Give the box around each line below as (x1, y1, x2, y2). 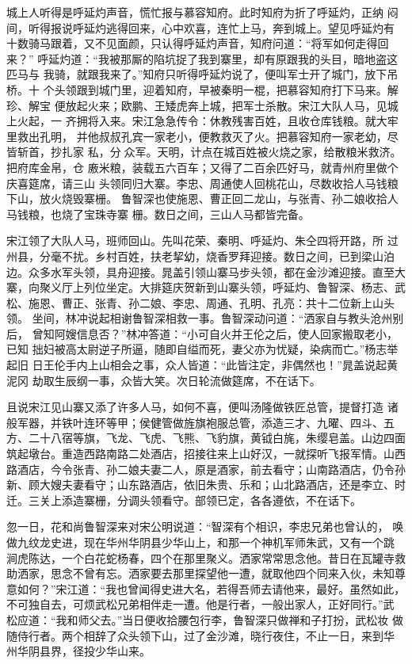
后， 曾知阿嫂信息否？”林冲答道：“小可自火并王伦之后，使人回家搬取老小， (6, 325, 398, 342)
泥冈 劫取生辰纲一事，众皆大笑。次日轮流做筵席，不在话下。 (6, 372, 321, 388)
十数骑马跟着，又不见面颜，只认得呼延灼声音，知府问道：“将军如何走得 (6, 35, 378, 52)
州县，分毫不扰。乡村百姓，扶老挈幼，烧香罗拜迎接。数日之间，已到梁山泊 (6, 247, 395, 264)
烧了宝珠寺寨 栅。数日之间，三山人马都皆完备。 (61, 205, 310, 222)
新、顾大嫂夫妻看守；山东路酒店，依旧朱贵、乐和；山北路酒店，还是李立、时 (6, 476, 406, 493)
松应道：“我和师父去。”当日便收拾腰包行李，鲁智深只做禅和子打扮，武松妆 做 (6, 611, 403, 628)
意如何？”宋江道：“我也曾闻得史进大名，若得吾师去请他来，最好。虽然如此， (6, 580, 406, 597)
